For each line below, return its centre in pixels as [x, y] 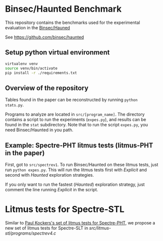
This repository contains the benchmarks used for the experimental [72, 22]
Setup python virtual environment [57, 52]
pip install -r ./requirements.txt [41, 73]
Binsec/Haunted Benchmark [63, 9]
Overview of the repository [47, 88]
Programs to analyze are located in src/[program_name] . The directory [75, 114]
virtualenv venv [21, 64]
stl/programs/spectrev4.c [31, 233]
